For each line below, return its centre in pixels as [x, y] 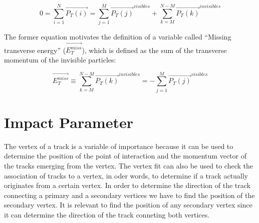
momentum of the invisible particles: [60, 60]
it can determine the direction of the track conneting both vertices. [107, 215]
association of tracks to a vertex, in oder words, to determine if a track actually [126, 175]
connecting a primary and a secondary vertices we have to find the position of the [129, 195]
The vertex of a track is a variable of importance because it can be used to [119, 146]
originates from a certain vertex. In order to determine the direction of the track [127, 185]
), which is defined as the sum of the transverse [154, 50]
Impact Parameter [69, 122]
